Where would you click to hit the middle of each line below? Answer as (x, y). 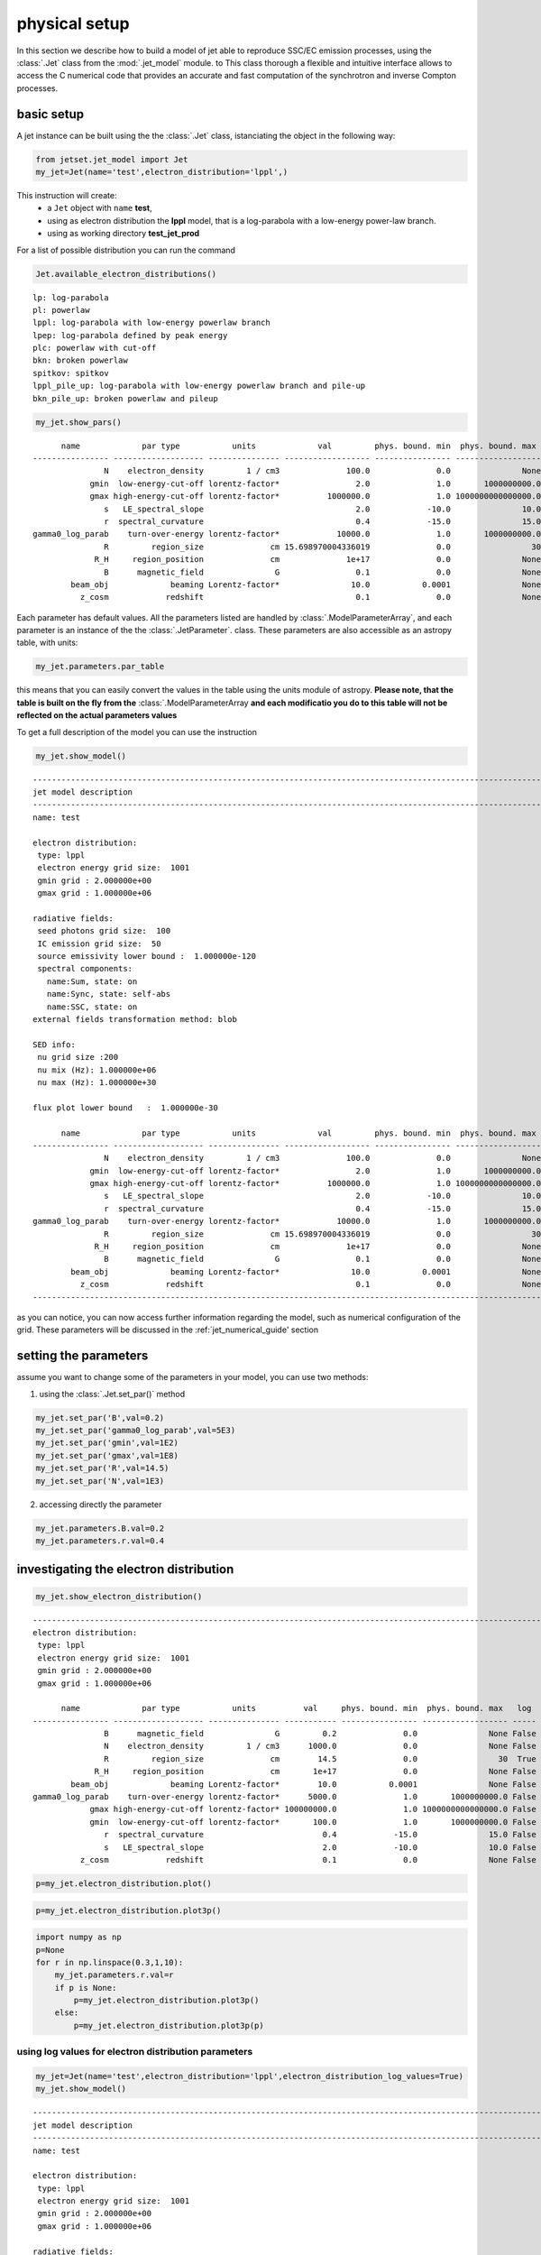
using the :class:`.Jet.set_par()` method (112, 1394)
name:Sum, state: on (92, 981)
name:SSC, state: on (92, 1007)
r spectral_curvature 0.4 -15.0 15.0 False (320, 1835)
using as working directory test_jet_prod (124, 234)
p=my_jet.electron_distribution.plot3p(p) (169, 2025)
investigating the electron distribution (125, 1569)
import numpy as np (78, 1937)
